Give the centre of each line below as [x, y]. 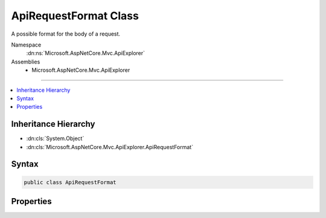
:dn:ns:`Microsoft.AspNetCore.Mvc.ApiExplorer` [85, 53]
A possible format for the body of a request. [66, 34]
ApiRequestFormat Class [75, 16]
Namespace [26, 45]
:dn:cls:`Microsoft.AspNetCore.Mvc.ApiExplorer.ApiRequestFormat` [110, 147]
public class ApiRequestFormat [70, 182]
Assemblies [26, 62]
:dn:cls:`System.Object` [55, 138]
